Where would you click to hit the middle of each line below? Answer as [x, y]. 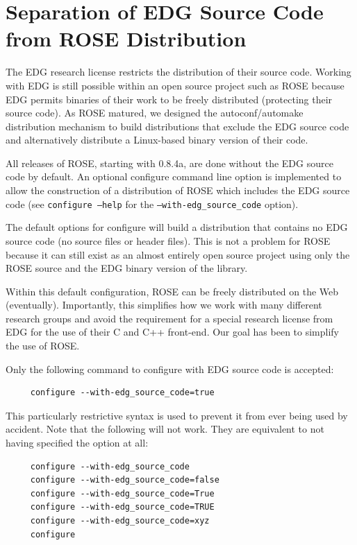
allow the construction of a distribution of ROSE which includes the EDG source [178, 190]
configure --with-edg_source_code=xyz [120, 521]
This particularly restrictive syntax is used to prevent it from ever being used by [177, 415]
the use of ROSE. [43, 346]
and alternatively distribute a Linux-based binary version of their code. [157, 140]
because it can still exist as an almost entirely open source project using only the [178, 254]
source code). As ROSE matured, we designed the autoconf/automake [155, 113]
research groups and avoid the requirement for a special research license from [169, 318]
